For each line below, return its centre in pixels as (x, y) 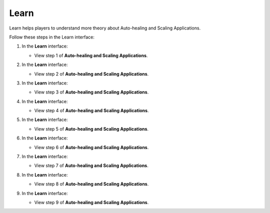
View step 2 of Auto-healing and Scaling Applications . (91, 74)
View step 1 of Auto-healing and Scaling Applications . (91, 55)
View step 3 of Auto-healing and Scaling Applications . (91, 92)
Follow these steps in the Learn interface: (52, 37)
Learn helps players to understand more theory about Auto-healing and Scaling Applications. (105, 28)
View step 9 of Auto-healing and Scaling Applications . (91, 202)
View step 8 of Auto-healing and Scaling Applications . (91, 184)
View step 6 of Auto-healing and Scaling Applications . (91, 147)
